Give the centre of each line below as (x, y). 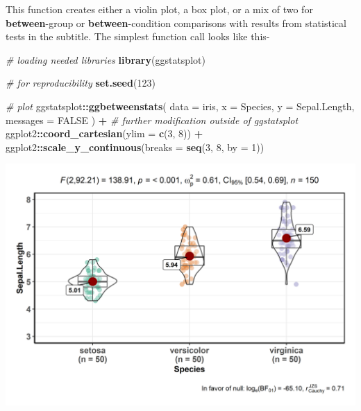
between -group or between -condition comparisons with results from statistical (176, 23)
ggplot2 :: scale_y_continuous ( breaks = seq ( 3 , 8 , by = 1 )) (135, 147)
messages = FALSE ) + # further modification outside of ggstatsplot (152, 120)
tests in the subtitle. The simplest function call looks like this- (138, 36)
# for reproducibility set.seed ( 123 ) (81, 83)
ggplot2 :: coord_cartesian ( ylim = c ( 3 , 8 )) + (104, 133)
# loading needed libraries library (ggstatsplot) (106, 59)
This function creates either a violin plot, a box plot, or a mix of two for (159, 9)
